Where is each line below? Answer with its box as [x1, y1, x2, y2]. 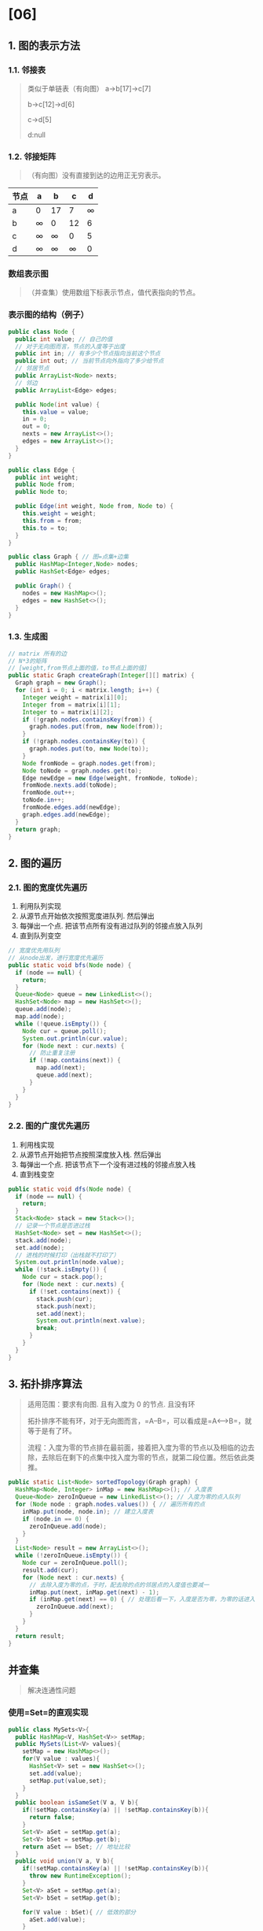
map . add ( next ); [36, 1064, 86, 1072]
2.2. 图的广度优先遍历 [8, 1121, 90, 1132]
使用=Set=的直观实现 [8, 1707, 89, 1718]
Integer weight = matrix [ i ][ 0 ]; [22, 693, 128, 702]
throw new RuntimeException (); [28, 1872, 132, 1880]
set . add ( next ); [36, 1310, 86, 1318]
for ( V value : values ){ [22, 1755, 100, 1763]
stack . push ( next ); [36, 1302, 97, 1310]
